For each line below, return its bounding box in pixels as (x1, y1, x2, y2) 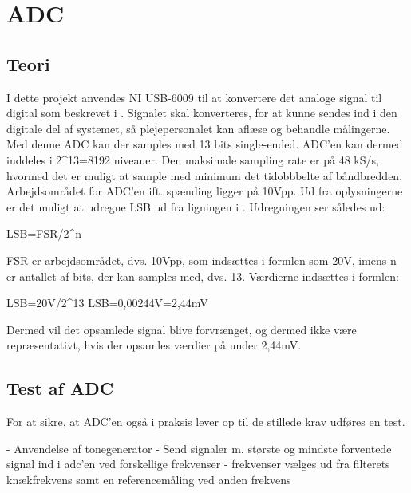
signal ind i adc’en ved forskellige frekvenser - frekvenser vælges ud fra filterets (6, 456, 390, 472)
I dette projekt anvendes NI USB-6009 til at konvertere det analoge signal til (6, 89, 382, 105)
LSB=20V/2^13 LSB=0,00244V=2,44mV (6, 294, 208, 311)
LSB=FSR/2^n (6, 225, 82, 242)
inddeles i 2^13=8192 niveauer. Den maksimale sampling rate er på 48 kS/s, (6, 151, 379, 168)
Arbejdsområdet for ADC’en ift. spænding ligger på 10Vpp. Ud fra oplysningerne (6, 183, 403, 199)
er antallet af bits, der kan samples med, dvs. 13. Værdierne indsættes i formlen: (6, 267, 399, 284)
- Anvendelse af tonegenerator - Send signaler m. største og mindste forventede (6, 440, 392, 456)
